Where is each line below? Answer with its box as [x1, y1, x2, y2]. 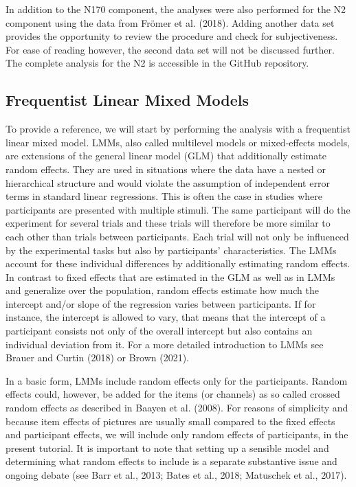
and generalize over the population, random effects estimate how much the [5, 283, 320, 297]
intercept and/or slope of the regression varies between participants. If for [5, 296, 316, 310]
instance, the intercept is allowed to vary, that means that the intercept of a [5, 310, 326, 324]
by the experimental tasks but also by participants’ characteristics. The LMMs [5, 242, 337, 257]
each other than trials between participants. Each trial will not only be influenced [5, 229, 349, 243]
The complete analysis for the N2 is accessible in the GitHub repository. [5, 56, 309, 70]
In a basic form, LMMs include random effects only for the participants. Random [5, 373, 348, 387]
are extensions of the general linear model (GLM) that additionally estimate [5, 148, 326, 163]
